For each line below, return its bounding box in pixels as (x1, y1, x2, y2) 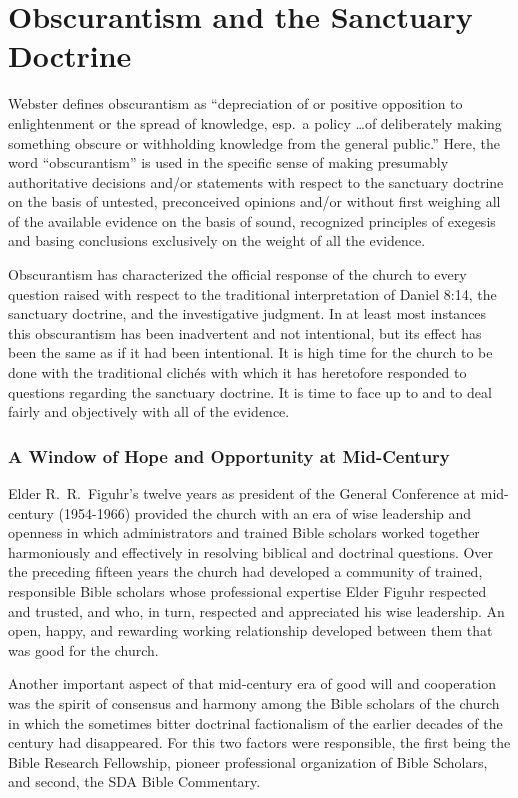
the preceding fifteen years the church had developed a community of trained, (8, 561, 483, 582)
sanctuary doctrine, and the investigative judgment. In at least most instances (8, 303, 487, 324)
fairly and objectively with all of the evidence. (8, 401, 290, 422)
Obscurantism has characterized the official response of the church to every (8, 264, 467, 285)
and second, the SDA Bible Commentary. (8, 771, 261, 792)
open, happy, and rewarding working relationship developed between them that (8, 620, 493, 641)
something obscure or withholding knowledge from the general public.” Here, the (8, 132, 500, 153)
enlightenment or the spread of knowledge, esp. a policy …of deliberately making (8, 112, 502, 133)
